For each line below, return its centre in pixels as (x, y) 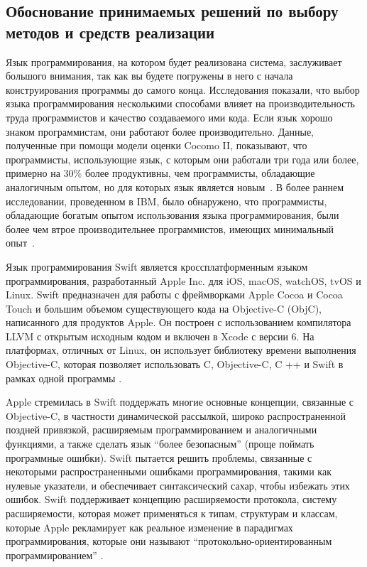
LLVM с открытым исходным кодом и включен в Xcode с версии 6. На (160, 336)
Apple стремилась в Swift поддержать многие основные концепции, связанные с (180, 402)
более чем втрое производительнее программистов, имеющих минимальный (170, 228)
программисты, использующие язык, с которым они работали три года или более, (182, 159)
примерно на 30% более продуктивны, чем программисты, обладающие (160, 173)
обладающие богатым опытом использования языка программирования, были (172, 215)
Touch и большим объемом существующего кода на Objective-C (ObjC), (164, 308)
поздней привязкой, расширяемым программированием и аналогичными (161, 430)
